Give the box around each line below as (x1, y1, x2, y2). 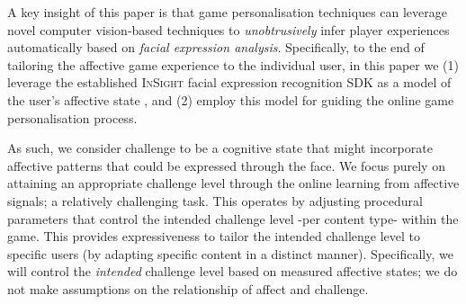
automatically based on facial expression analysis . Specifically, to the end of (7, 38, 425, 57)
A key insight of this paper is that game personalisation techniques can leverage (7, 3, 448, 21)
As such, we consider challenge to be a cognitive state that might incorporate (7, 139, 433, 157)
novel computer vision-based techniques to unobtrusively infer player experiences (7, 20, 450, 39)
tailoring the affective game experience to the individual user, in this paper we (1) (7, 55, 459, 74)
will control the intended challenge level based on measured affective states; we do (7, 262, 458, 281)
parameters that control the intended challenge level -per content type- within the (7, 209, 459, 228)
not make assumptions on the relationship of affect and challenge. (7, 279, 369, 298)
